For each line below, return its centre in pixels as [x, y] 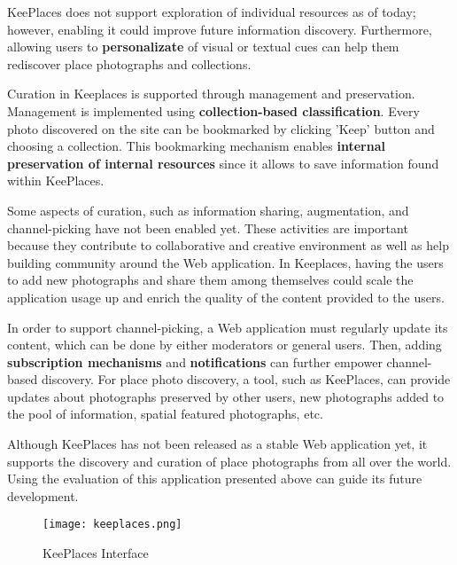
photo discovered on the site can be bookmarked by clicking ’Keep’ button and [221, 128]
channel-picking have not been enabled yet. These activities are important [208, 228]
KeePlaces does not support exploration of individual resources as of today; [212, 12]
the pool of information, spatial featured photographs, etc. [165, 414]
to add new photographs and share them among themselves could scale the [210, 280]
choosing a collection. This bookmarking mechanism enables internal [196, 146]
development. [43, 495]
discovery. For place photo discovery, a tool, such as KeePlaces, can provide [246, 379]
